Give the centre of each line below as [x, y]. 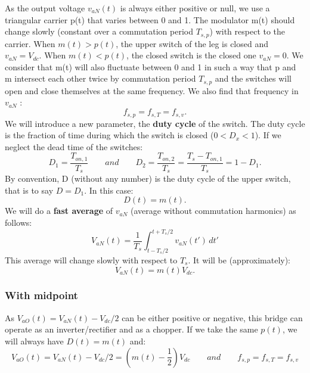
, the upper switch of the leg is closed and [192, 43]
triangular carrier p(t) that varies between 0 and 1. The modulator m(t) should [150, 19]
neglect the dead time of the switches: [74, 146]
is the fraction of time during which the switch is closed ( [109, 135]
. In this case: [109, 190]
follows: [18, 223]
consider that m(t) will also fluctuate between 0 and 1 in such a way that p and [151, 66]
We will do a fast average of [59, 211]
